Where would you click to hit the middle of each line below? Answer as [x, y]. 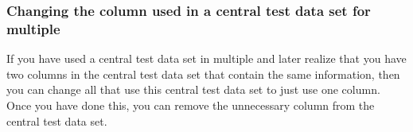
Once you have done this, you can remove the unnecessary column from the [191, 105]
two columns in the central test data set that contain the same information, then [203, 74]
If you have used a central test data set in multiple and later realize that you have [206, 58]
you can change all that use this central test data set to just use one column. [193, 89]
